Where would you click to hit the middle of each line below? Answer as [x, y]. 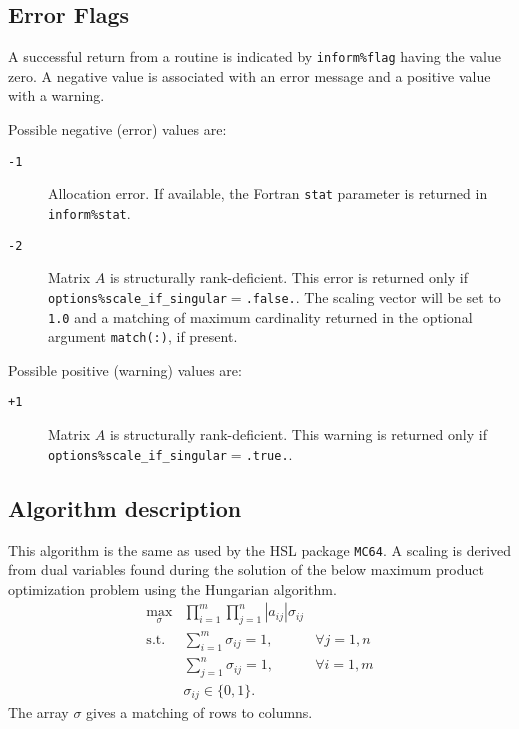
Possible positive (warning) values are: [125, 369]
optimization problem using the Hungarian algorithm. [172, 588]
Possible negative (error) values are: [117, 129]
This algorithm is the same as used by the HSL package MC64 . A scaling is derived [260, 549]
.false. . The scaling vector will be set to [373, 296]
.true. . [269, 453]
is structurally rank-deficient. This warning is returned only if [298, 434]
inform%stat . [89, 212]
